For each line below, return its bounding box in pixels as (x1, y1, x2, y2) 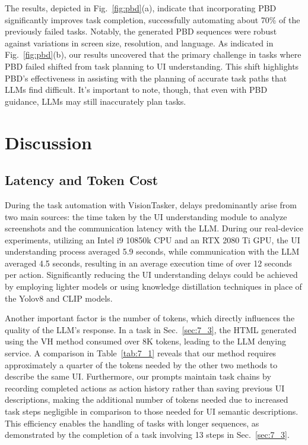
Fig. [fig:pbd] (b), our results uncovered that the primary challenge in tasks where (5, 48, 301, 61)
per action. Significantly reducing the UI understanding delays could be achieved (5, 268, 298, 281)
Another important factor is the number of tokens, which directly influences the (5, 312, 295, 324)
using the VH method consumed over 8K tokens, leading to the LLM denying (5, 335, 286, 347)
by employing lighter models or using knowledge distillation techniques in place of (5, 280, 302, 293)
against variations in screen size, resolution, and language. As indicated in (5, 36, 274, 49)
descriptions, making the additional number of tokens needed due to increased (5, 393, 288, 406)
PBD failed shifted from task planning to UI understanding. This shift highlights (5, 59, 299, 72)
